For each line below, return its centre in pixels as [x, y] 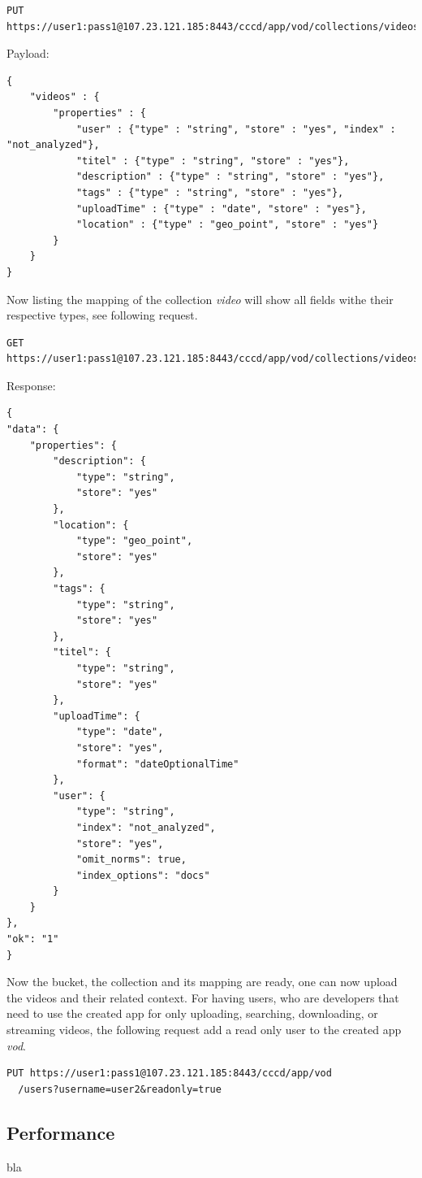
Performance [61, 1132]
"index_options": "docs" [143, 875]
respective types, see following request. [102, 315]
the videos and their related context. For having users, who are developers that [203, 997]
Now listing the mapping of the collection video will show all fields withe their [200, 299]
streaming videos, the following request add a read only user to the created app [204, 1030]
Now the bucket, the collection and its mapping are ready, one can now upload [202, 982]
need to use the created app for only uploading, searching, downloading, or [192, 1013]
